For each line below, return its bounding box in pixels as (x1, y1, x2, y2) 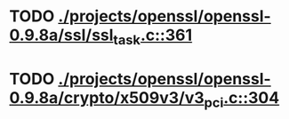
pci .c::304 (204, 87, 280, 111)
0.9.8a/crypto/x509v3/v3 (9, 87, 205, 107)
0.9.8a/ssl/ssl (9, 25, 114, 45)
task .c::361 (113, 25, 193, 48)
